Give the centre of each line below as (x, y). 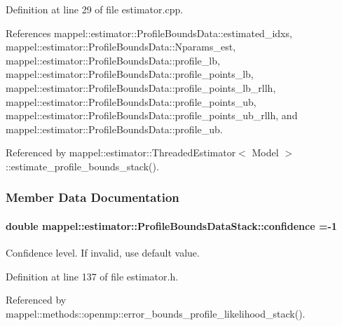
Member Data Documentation (93, 197)
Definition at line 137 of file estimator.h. (92, 276)
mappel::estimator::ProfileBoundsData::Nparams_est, (121, 47)
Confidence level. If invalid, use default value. (103, 253)
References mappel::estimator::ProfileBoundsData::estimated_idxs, (149, 33)
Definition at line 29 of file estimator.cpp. (95, 9)
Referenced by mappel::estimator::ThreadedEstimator (121, 152)
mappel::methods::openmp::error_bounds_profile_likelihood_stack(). (156, 313)
